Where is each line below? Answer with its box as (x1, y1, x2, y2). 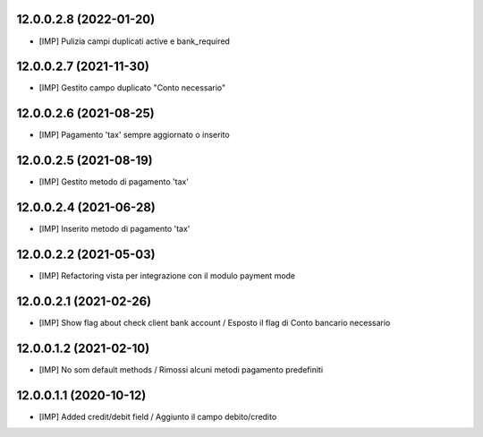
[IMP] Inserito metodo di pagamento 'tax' (38, 224, 191, 235)
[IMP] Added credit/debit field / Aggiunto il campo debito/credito (38, 411, 277, 422)
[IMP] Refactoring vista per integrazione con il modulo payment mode (38, 270, 296, 281)
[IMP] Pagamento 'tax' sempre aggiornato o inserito (38, 130, 230, 141)
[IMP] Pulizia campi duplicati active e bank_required (38, 36, 230, 47)
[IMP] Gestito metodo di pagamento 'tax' (38, 176, 190, 187)
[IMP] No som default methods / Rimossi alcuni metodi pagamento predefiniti (38, 364, 324, 375)
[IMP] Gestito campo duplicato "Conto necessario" (38, 82, 226, 93)
